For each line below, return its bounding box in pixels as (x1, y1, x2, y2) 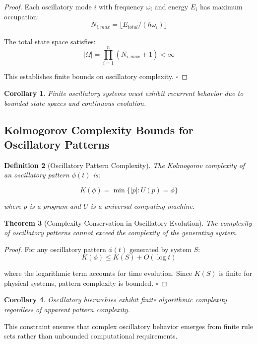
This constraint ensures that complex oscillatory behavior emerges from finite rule (4, 321, 253, 331)
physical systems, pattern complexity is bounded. (4, 277, 154, 288)
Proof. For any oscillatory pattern (4, 244, 106, 254)
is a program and (29, 200, 81, 211)
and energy (154, 1, 189, 11)
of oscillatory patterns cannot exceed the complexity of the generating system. (4, 227, 238, 238)
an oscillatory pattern (4, 170, 69, 180)
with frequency (98, 1, 144, 11)
